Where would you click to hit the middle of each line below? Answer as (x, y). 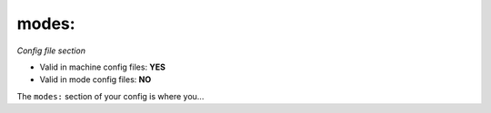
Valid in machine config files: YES (103, 67)
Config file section (51, 51)
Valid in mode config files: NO (95, 80)
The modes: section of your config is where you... (110, 96)
